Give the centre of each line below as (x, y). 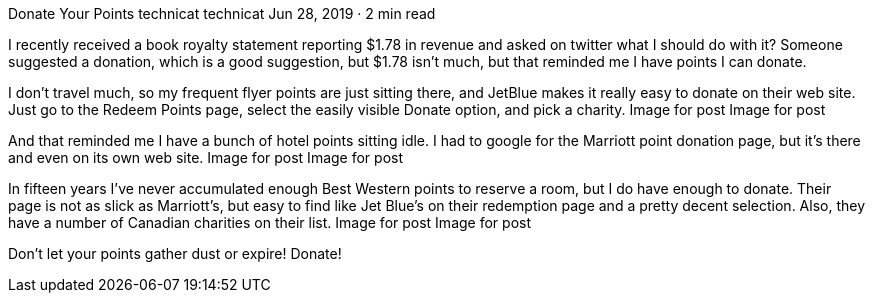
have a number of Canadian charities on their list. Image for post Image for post (269, 222)
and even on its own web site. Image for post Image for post (206, 157)
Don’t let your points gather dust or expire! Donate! (175, 253)
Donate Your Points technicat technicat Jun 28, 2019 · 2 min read (222, 13)
